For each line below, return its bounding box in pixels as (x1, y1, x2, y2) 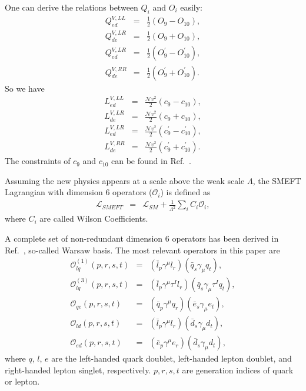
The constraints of (5, 155, 71, 167)
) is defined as (160, 186, 211, 198)
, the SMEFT (252, 174, 301, 186)
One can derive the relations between (5, 1, 138, 13)
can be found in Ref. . (111, 155, 191, 167)
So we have (5, 82, 45, 94)
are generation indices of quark (182, 363, 294, 376)
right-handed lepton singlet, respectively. (5, 363, 151, 376)
